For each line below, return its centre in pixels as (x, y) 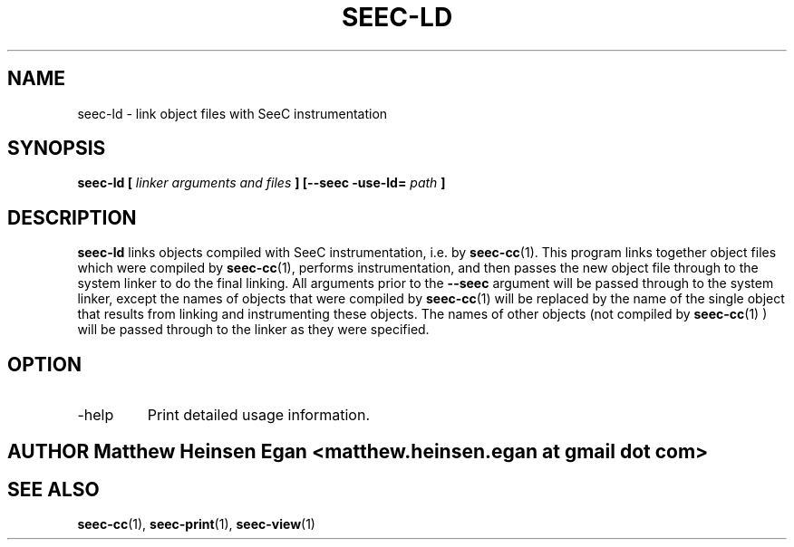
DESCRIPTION (72, 217)
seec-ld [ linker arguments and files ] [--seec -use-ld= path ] (261, 183)
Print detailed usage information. (258, 415)
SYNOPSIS (57, 149)
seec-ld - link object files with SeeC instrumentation (232, 113)
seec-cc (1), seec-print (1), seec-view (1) (196, 524)
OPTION (44, 364)
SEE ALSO (53, 489)
